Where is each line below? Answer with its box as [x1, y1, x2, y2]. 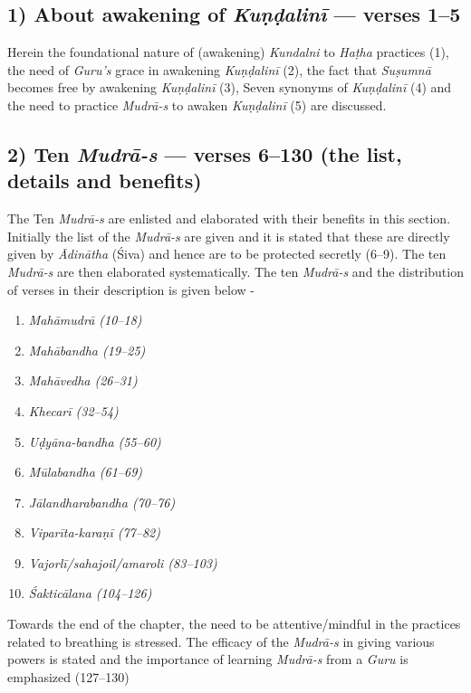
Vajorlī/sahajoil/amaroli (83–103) [28, 553, 217, 572]
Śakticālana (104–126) [28, 584, 152, 603]
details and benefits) [7, 166, 202, 195]
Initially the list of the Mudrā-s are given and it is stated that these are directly [7, 226, 450, 245]
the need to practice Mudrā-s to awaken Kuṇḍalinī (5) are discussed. [7, 95, 387, 114]
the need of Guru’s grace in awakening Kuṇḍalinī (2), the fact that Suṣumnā [7, 60, 431, 79]
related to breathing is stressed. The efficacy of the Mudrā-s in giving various [7, 631, 435, 650]
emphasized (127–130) [7, 667, 130, 686]
